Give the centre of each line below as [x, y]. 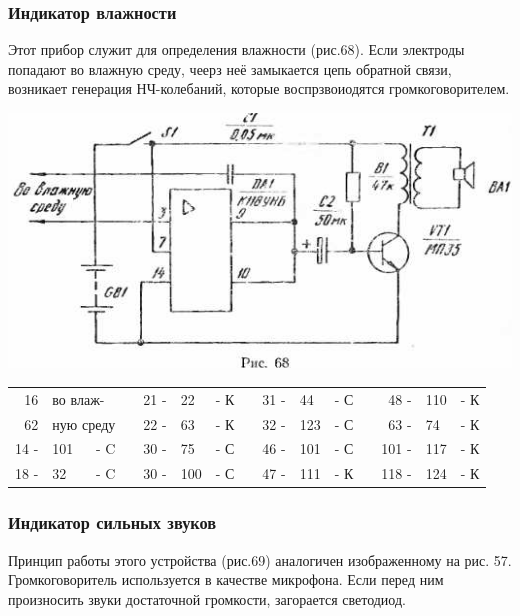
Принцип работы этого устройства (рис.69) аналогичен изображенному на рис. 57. [260, 559]
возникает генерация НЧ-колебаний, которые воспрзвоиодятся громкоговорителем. [259, 88]
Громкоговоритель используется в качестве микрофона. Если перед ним [226, 579]
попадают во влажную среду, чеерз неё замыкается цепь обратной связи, [230, 68]
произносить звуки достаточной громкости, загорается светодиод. [207, 598]
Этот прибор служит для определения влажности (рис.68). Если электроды [236, 49]
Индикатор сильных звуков [112, 522]
